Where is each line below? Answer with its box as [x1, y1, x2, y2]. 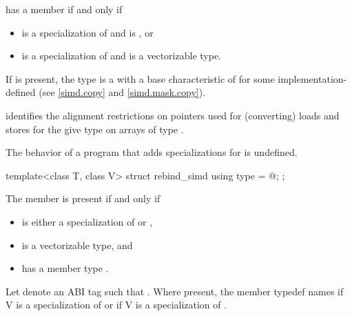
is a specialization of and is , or [21, 25, 154, 39]
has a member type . [21, 261, 109, 275]
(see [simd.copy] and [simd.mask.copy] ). [39, 85, 206, 99]
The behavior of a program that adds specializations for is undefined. [6, 145, 298, 159]
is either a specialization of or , [21, 214, 153, 228]
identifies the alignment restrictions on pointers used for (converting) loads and [6, 108, 340, 122]
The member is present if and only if [6, 191, 161, 206]
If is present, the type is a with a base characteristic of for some [6, 71, 275, 86]
